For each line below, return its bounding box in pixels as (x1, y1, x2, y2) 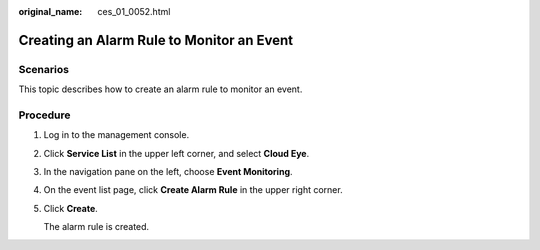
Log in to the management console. (43, 129, 190, 141)
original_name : (18, 6, 83, 17)
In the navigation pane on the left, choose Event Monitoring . (43, 166, 294, 178)
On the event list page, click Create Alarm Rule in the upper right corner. (43, 184, 344, 196)
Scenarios (18, 62, 70, 76)
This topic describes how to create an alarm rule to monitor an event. (18, 83, 303, 95)
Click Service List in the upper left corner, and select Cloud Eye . (43, 147, 310, 159)
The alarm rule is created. (43, 221, 150, 233)
